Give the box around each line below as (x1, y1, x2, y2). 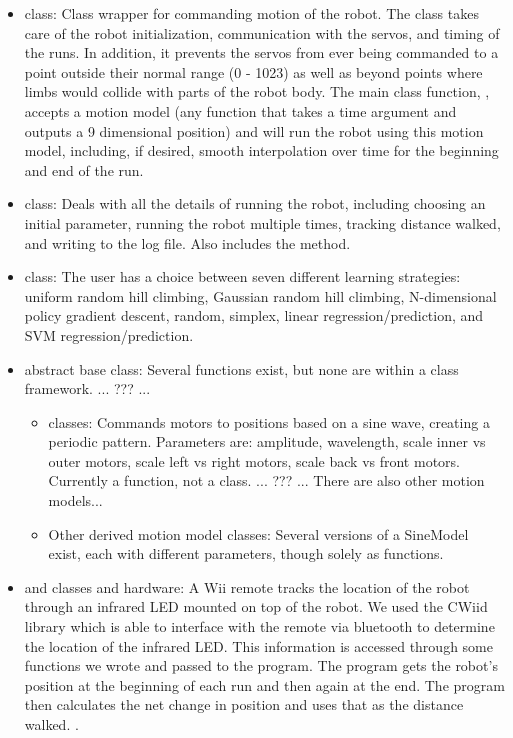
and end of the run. (24, 159, 144, 180)
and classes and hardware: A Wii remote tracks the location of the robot (24, 576, 470, 597)
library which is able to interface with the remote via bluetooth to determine (24, 616, 495, 637)
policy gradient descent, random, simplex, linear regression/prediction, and (24, 305, 484, 326)
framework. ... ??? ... (24, 378, 151, 399)
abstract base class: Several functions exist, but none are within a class (24, 358, 459, 379)
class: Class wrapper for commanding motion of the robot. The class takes (24, 3, 479, 23)
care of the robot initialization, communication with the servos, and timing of (24, 22, 500, 43)
